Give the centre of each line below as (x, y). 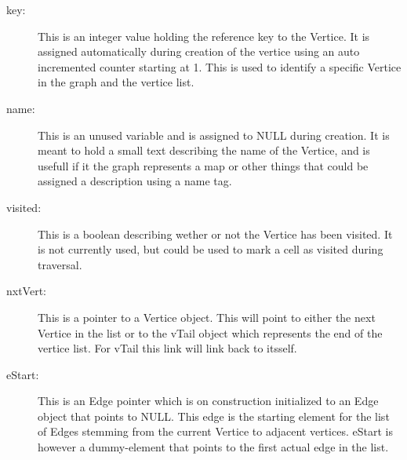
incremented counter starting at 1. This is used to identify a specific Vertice (220, 66)
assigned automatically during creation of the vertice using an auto (199, 51)
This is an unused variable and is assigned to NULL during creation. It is (214, 135)
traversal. (60, 264)
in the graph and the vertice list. (116, 82)
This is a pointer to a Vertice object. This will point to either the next (207, 317)
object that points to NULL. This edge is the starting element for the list (214, 416)
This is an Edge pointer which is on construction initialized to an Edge (208, 401)
